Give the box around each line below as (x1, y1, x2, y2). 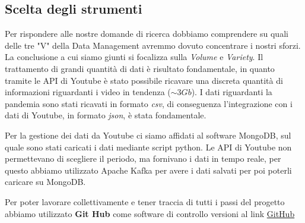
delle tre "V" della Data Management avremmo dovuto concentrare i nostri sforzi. (5, 39, 301, 51)
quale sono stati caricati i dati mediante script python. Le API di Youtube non (5, 140, 292, 153)
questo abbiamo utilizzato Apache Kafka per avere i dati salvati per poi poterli (5, 164, 292, 176)
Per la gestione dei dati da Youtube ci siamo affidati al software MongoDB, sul (5, 128, 291, 141)
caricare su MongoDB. (5, 175, 86, 188)
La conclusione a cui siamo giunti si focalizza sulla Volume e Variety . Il (5, 51, 263, 63)
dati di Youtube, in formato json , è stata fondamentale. (5, 109, 206, 121)
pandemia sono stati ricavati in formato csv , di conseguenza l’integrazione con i (5, 97, 293, 109)
